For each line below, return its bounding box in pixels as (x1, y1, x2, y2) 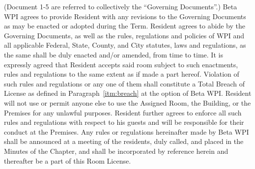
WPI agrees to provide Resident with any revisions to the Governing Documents (4, 11, 246, 21)
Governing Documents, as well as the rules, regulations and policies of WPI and (4, 30, 245, 40)
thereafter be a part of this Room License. (4, 155, 131, 166)
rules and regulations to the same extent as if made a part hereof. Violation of (4, 69, 239, 79)
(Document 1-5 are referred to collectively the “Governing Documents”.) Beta (4, 1, 237, 11)
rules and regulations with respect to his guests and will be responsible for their (4, 117, 244, 127)
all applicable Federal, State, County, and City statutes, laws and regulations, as (4, 40, 246, 50)
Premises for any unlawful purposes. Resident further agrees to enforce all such (4, 107, 242, 117)
